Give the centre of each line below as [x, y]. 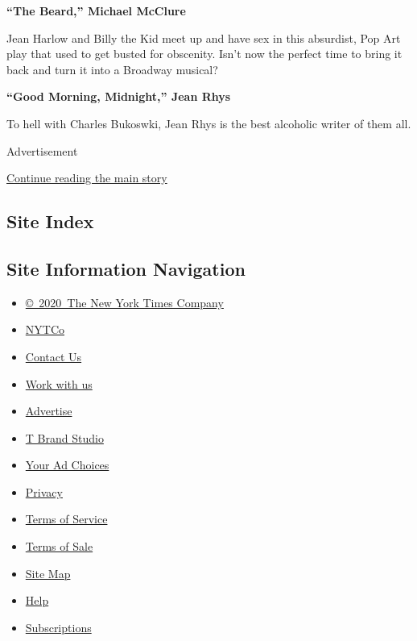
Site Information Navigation [126, 268]
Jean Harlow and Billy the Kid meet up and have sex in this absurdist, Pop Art [204, 37]
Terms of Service [66, 519]
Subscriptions [58, 627]
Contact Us [54, 356]
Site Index [50, 221]
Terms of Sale [59, 546]
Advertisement [42, 150]
